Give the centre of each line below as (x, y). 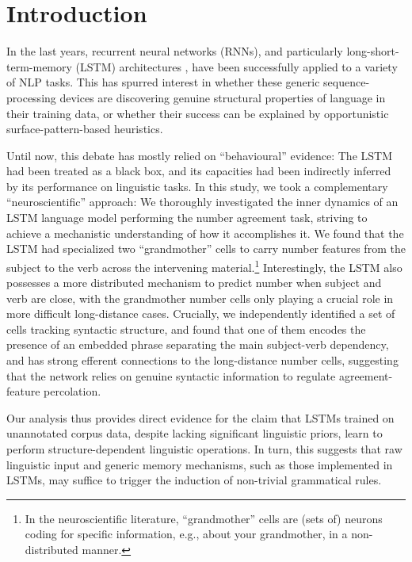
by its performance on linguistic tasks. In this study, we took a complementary (197, 186)
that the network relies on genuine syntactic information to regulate (171, 375)
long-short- (373, 51)
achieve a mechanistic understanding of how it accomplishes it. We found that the (205, 233)
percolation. (72, 391)
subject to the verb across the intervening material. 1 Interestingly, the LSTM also (204, 266)
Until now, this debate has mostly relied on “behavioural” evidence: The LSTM (200, 155)
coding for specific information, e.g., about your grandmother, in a (186, 534)
